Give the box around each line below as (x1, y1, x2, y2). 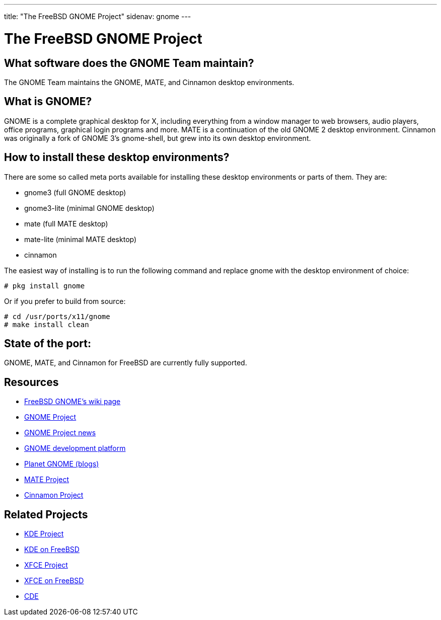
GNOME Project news (24, 428, 96, 437)
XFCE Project (24, 561, 68, 570)
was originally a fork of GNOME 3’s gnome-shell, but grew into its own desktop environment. (4, 133, 311, 142)
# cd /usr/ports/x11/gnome (4, 312, 110, 321)
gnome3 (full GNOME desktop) (24, 188, 126, 197)
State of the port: (4, 337, 91, 350)
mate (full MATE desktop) (24, 219, 108, 228)
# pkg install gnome (4, 281, 85, 290)
